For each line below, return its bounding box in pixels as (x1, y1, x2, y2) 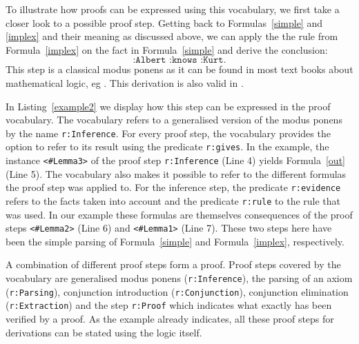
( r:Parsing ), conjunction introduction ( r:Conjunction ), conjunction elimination (6, 284, 349, 299)
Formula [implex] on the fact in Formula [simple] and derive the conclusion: (6, 42, 328, 57)
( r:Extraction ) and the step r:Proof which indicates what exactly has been (6, 298, 332, 312)
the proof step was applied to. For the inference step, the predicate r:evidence (6, 180, 341, 194)
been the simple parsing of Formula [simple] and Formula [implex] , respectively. (6, 234, 345, 248)
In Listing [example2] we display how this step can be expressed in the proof (6, 99, 331, 113)
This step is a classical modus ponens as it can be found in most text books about (6, 62, 353, 77)
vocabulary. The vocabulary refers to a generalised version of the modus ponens (6, 112, 342, 127)
